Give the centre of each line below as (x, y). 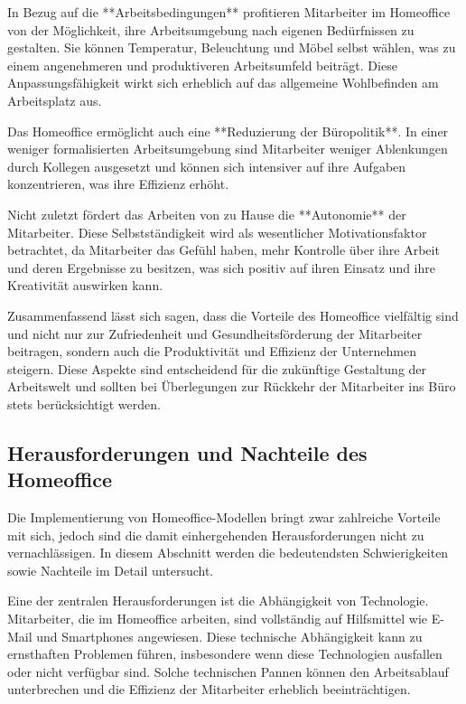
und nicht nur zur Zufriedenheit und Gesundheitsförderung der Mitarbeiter (215, 333)
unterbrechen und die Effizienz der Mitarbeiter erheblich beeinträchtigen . (209, 689)
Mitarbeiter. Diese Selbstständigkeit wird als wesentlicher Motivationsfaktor (217, 232)
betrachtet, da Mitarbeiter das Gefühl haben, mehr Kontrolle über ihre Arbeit (224, 250)
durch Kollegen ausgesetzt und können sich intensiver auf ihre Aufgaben (207, 166)
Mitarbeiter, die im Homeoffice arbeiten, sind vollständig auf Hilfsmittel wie (218, 619)
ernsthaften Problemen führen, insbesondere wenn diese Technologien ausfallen (225, 654)
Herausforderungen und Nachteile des (187, 452)
